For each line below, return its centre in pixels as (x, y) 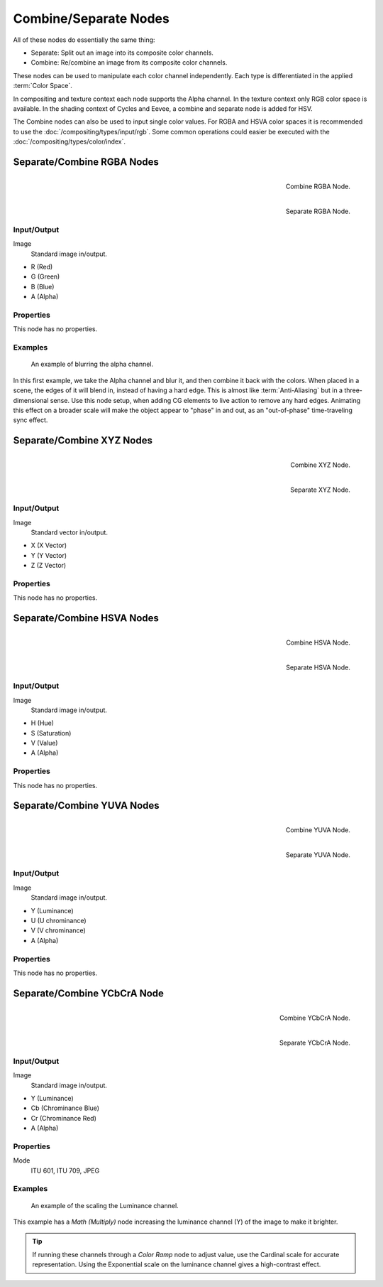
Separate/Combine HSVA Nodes (86, 618)
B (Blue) (43, 286)
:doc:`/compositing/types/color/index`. (70, 141)
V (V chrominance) (59, 930)
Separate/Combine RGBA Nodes (86, 162)
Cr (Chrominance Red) (64, 1118)
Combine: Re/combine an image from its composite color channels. (129, 63)
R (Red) (42, 267)
